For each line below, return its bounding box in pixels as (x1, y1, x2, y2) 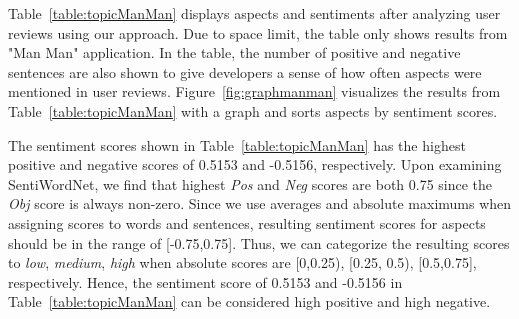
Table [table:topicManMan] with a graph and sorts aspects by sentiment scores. (8, 100, 498, 121)
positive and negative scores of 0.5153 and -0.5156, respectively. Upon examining (8, 154, 502, 175)
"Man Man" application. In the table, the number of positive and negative (8, 42, 461, 63)
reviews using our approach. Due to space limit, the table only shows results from (8, 22, 508, 43)
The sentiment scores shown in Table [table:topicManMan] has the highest (8, 134, 466, 155)
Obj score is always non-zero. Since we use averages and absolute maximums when (8, 193, 512, 214)
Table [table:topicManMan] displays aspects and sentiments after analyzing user (8, 3, 501, 23)
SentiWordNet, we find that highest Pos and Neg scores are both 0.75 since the (8, 173, 493, 194)
